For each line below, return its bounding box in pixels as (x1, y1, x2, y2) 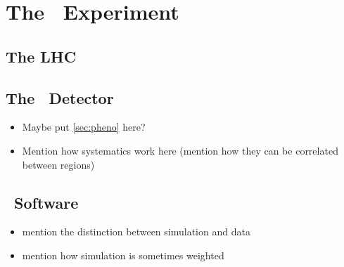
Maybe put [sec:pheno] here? (22, 119, 146, 134)
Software (14, 191, 79, 213)
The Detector (6, 86, 114, 108)
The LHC (6, 45, 77, 67)
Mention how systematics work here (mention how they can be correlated (22, 143, 338, 157)
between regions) (22, 157, 95, 171)
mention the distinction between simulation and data (22, 224, 250, 239)
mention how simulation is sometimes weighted (22, 247, 224, 262)
